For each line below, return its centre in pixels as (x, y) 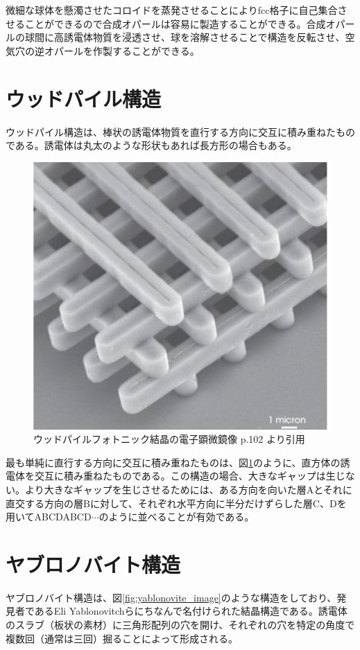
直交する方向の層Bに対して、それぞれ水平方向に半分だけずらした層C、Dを (176, 503)
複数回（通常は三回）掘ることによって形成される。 (122, 638)
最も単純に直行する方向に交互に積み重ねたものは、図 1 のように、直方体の (173, 462)
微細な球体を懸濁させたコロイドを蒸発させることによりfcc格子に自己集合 (172, 10)
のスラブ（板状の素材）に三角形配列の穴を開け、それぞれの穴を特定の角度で (180, 625)
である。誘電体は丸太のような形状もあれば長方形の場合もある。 (151, 145)
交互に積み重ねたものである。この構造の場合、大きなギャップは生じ (190, 476)
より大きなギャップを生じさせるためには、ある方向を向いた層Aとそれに (188, 489)
